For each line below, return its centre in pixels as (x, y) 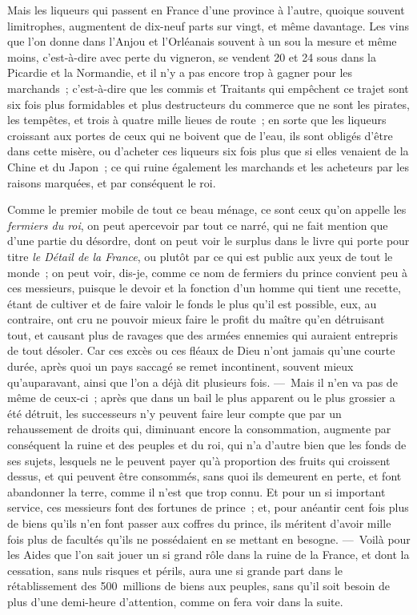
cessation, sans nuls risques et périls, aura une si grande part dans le (175, 570)
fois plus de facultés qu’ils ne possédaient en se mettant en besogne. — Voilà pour (209, 539)
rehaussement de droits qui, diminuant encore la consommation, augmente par (199, 429)
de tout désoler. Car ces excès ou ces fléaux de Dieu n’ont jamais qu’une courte (201, 350)
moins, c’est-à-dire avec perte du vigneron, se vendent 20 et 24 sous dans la (192, 56)
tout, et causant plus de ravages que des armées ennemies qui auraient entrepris (202, 334)
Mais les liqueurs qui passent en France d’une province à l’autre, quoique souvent (206, 10)
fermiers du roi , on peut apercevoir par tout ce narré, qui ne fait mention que (198, 225)
